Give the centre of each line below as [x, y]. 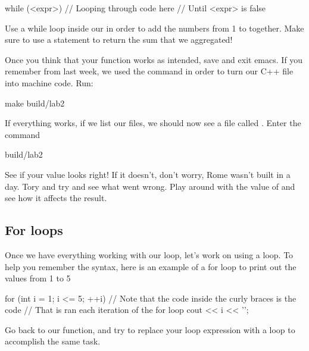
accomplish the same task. [53, 341]
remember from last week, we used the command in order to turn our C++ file [149, 71]
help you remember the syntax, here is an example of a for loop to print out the [151, 266]
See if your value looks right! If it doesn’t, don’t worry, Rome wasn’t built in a [148, 174]
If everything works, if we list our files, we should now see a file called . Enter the [153, 123]
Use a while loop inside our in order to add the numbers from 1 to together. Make [154, 28]
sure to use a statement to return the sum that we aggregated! [119, 40]
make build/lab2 [35, 103]
